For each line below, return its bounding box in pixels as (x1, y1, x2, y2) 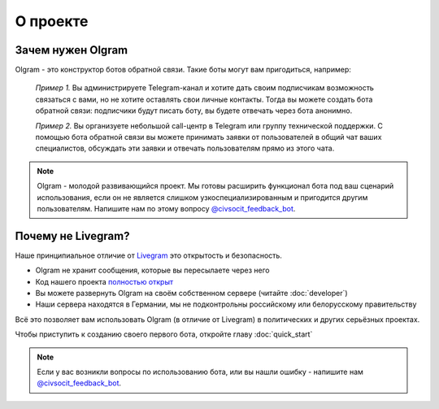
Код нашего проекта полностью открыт (35, 276, 174, 286)
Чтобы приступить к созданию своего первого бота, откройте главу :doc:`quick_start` (15, 329, 313, 339)
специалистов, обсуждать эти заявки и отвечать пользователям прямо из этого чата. (35, 143, 335, 154)
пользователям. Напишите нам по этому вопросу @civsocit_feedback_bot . (37, 203, 296, 213)
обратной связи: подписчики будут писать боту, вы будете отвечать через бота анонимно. (35, 106, 353, 115)
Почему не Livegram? (15, 228, 130, 243)
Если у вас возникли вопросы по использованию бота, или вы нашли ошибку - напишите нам (37, 367, 363, 376)
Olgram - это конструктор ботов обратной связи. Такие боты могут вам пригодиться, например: (15, 65, 351, 75)
